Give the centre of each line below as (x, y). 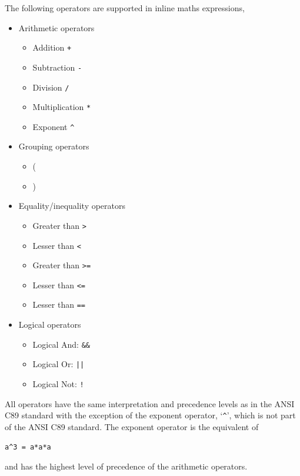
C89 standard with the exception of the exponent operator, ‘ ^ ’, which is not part (150, 415)
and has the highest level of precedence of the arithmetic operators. (126, 466)
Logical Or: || (59, 364)
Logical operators (50, 324)
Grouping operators (54, 146)
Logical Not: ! (58, 384)
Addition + (52, 47)
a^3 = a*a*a (28, 447)
